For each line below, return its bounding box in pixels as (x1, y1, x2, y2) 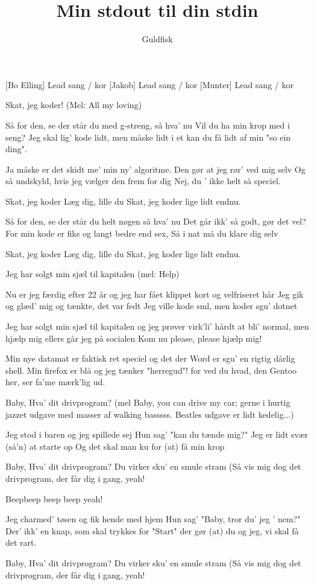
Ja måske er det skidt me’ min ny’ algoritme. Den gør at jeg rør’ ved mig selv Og (5, 162, 306, 175)
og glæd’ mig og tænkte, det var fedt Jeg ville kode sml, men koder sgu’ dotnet (5, 299, 298, 312)
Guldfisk (142, 33, 173, 45)
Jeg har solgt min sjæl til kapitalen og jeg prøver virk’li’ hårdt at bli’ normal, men (5, 320, 309, 333)
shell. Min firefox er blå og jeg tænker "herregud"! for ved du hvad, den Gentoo (5, 363, 297, 376)
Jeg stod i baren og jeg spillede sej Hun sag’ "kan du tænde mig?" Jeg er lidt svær (5, 428, 309, 441)
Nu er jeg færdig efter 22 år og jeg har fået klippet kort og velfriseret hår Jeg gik (5, 287, 304, 300)
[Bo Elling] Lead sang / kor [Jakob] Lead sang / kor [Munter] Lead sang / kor (5, 78, 294, 91)
